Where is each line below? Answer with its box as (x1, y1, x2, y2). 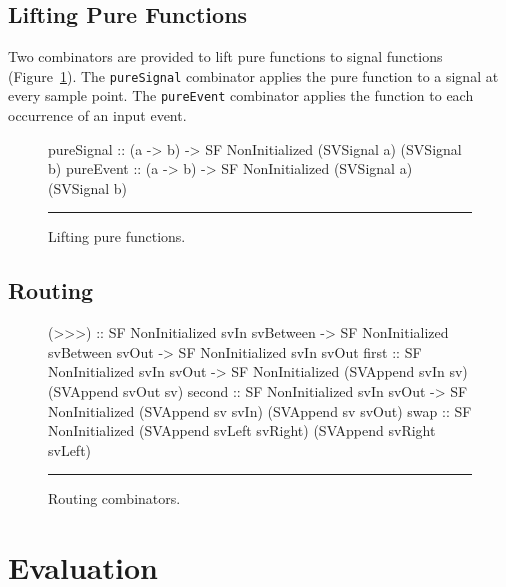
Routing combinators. (48, 488, 181, 509)
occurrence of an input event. (8, 105, 187, 126)
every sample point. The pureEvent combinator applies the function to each (8, 85, 474, 106)
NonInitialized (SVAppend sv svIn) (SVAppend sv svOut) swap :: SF (48, 400, 472, 421)
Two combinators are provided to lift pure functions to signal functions (8, 46, 443, 67)
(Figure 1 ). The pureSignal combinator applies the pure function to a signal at (8, 65, 499, 86)
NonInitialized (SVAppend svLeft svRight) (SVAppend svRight (48, 420, 436, 441)
